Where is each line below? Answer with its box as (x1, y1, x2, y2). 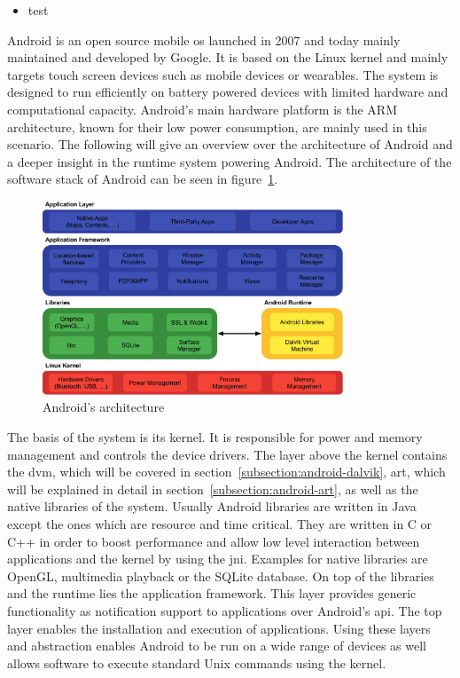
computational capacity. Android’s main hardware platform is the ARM (7, 99, 397, 118)
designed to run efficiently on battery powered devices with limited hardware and (7, 83, 448, 101)
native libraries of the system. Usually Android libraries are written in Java (7, 497, 417, 516)
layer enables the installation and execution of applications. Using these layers (7, 619, 431, 637)
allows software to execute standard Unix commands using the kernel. (7, 653, 386, 672)
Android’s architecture (43, 398, 165, 416)
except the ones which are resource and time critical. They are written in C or (7, 515, 433, 533)
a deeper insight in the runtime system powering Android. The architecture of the (7, 152, 452, 170)
